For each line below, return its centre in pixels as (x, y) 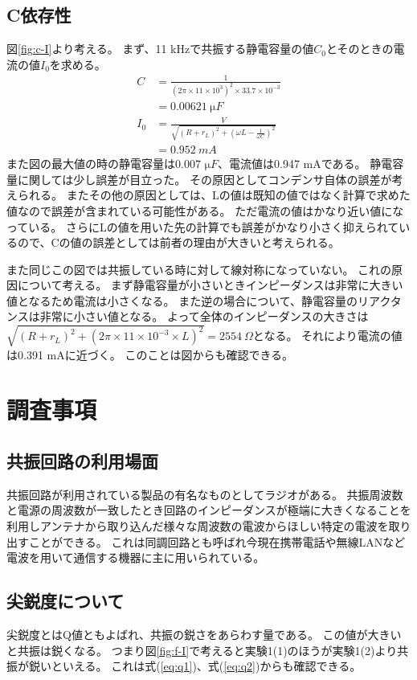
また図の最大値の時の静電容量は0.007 (104, 164)
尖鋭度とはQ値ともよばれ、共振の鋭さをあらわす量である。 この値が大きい (204, 634)
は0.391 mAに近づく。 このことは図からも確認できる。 (150, 354)
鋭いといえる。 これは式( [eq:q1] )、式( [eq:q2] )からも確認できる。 (195, 666)
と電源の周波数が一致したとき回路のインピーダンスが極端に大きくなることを (209, 510)
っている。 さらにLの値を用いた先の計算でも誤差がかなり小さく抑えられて (203, 226)
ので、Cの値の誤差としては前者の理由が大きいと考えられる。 (178, 242)
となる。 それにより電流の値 (327, 336)
